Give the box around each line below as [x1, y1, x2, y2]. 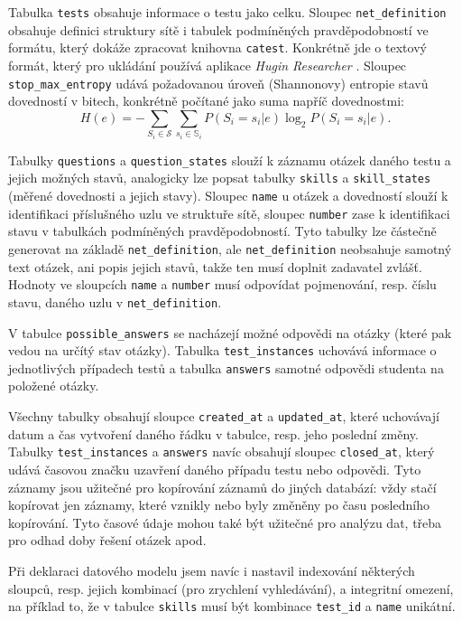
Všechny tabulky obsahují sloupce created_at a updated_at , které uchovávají [8, 407, 439, 426]
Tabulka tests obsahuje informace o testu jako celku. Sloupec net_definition [8, 3, 447, 21]
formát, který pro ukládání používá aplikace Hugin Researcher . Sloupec [8, 55, 407, 74]
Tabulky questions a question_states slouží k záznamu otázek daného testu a [8, 150, 451, 169]
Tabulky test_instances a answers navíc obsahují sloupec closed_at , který [8, 442, 435, 461]
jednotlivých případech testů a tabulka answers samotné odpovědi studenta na [8, 358, 444, 377]
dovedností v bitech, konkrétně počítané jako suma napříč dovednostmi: [8, 91, 404, 110]
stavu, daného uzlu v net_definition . [8, 292, 222, 311]
